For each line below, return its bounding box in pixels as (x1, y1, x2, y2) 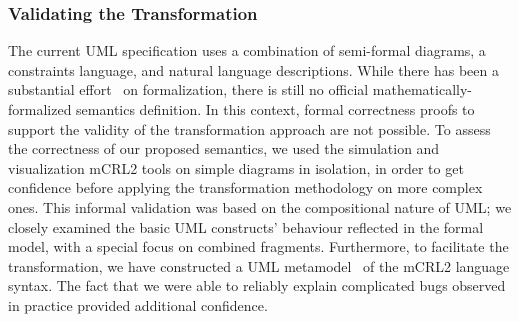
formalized (8, 99, 72, 119)
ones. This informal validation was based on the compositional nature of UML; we (8, 196, 512, 217)
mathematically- (372, 79, 472, 100)
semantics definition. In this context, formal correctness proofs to (76, 99, 475, 119)
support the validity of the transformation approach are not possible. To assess (8, 118, 491, 139)
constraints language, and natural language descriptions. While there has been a (8, 59, 499, 80)
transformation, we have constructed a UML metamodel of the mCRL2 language (8, 255, 510, 276)
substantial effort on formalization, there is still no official (8, 79, 369, 100)
